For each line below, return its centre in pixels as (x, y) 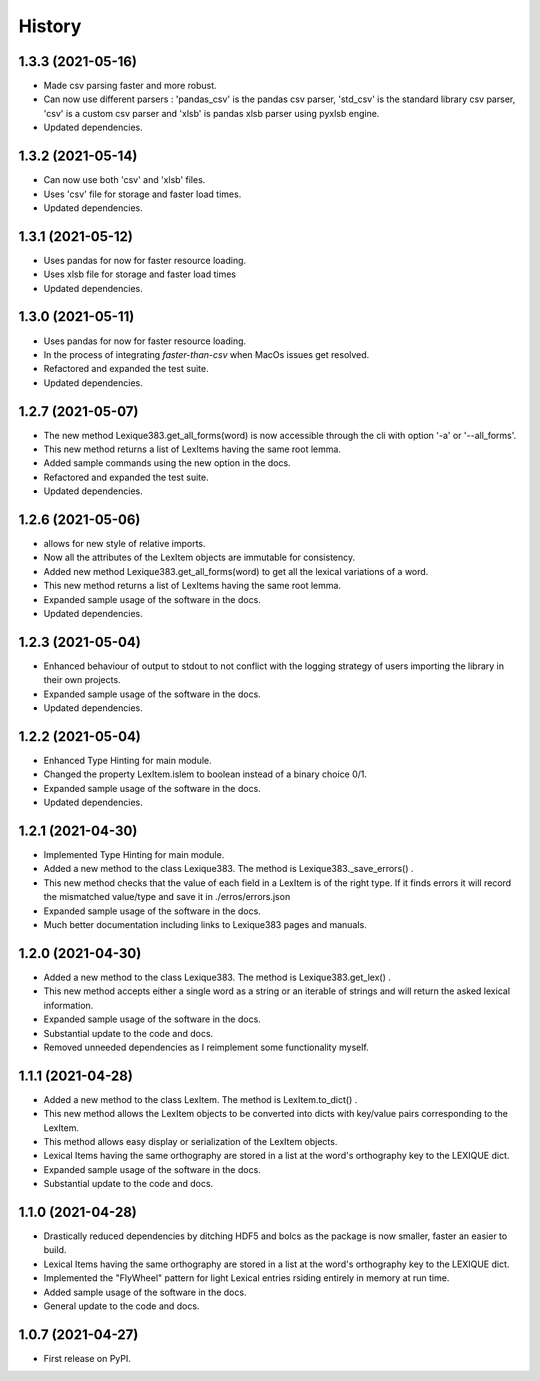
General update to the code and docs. (121, 1306)
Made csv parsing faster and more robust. (130, 86)
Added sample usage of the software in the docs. (145, 1292)
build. (55, 1250)
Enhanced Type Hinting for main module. (127, 760)
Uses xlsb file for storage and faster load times (140, 274)
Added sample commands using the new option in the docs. (167, 463)
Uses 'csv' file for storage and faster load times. (142, 194)
